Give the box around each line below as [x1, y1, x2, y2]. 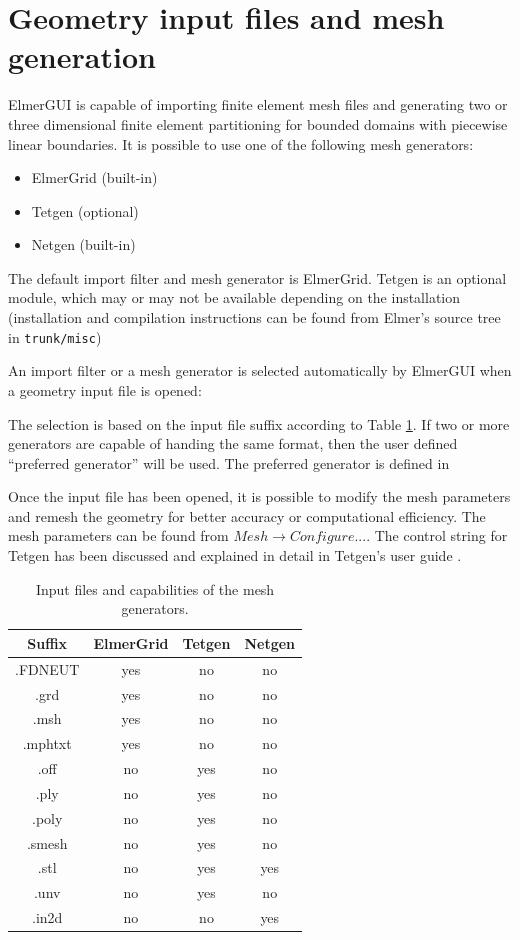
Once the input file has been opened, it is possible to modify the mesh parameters [8, 486, 511, 507]
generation [8, 36, 156, 77]
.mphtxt [22, 733, 72, 754]
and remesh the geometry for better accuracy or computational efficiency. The [8, 505, 486, 526]
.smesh [26, 832, 68, 853]
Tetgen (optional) [31, 200, 139, 221]
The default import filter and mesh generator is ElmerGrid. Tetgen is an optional [8, 267, 507, 288]
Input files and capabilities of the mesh [35, 578, 275, 599]
